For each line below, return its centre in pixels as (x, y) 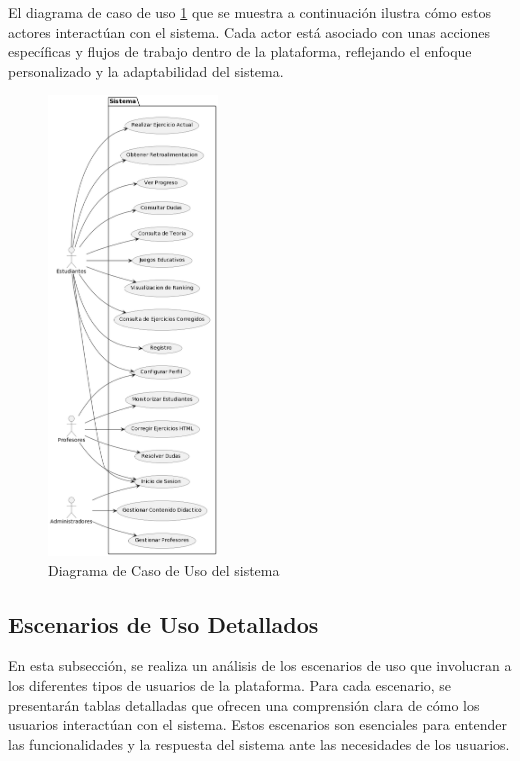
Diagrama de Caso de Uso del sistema (164, 569)
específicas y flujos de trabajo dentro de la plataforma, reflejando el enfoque (240, 51)
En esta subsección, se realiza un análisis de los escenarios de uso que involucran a (260, 665)
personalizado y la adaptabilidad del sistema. (146, 70)
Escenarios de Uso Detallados (163, 623)
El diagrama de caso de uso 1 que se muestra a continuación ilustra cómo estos (250, 12)
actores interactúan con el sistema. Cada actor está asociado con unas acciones (249, 31)
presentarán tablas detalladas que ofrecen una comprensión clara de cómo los (244, 704)
